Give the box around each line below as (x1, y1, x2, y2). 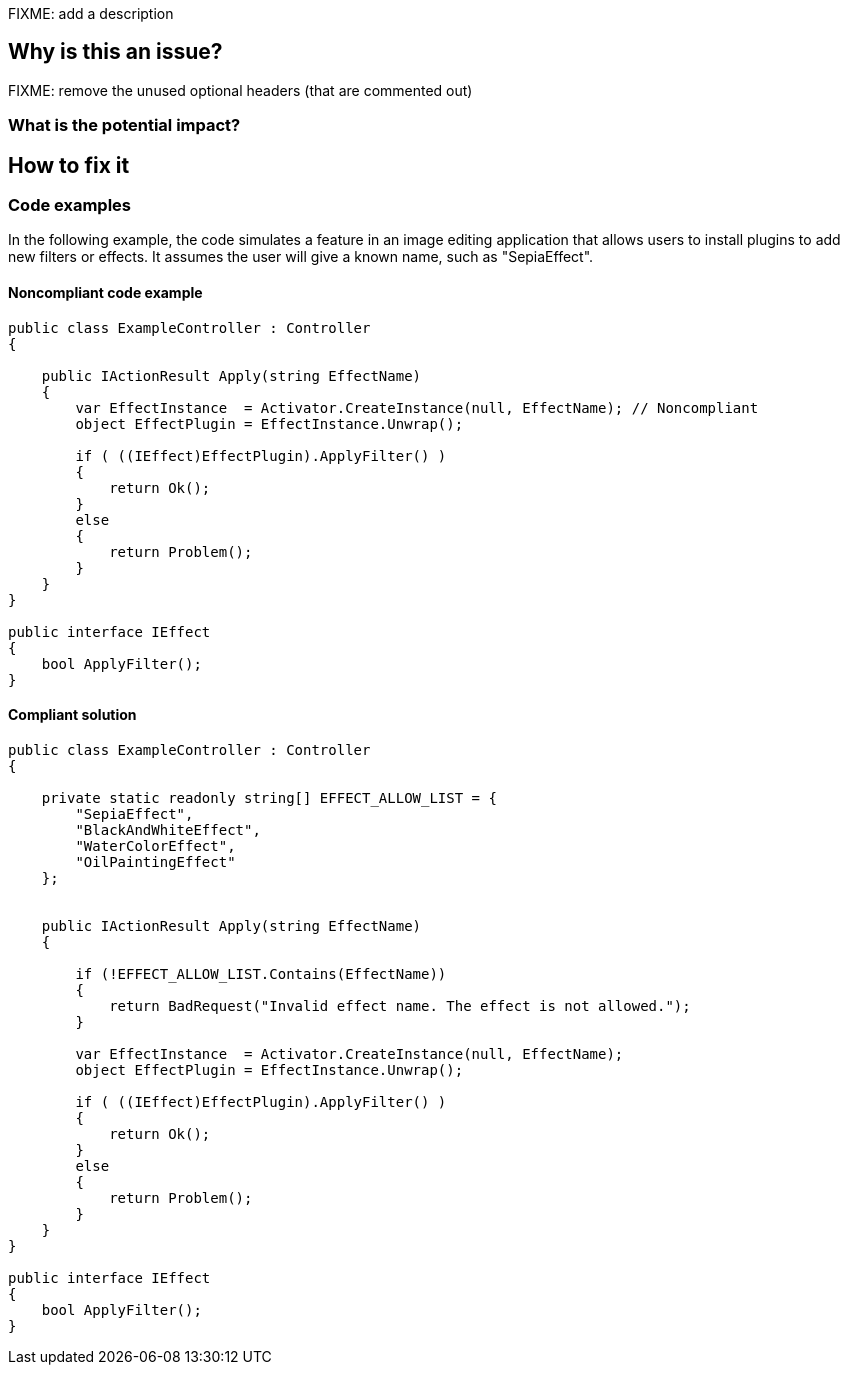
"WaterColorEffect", (75, 837, 236, 854)
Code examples (8, 195, 132, 216)
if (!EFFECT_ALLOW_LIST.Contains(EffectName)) (75, 965, 447, 982)
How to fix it (8, 152, 130, 178)
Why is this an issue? (8, 39, 223, 65)
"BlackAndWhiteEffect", (75, 821, 261, 838)
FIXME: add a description (8, 5, 174, 22)
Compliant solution (8, 706, 137, 724)
